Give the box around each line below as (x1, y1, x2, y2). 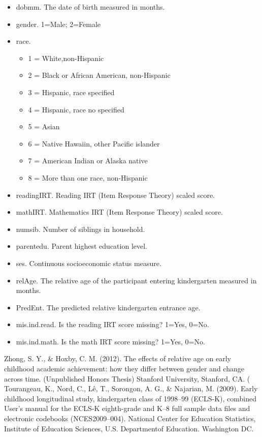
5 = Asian (28, 121, 60, 132)
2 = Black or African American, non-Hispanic (28, 70, 171, 80)
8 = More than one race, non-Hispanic (28, 172, 148, 183)
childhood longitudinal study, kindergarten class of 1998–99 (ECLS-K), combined (4, 393, 256, 403)
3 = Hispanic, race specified (28, 86, 115, 97)
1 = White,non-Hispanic (28, 52, 104, 63)
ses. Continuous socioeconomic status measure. (16, 257, 161, 268)
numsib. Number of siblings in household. (16, 223, 145, 234)
